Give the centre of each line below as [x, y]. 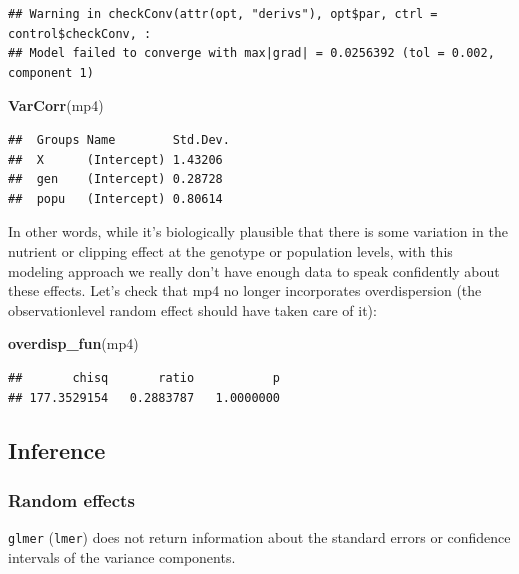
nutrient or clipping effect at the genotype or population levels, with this [230, 250]
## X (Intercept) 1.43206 [115, 159]
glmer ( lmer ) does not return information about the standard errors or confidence [259, 537]
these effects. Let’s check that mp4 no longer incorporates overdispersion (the [245, 290]
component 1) [51, 72]
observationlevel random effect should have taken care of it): [192, 309]
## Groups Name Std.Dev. [119, 139]
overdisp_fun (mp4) [73, 343]
